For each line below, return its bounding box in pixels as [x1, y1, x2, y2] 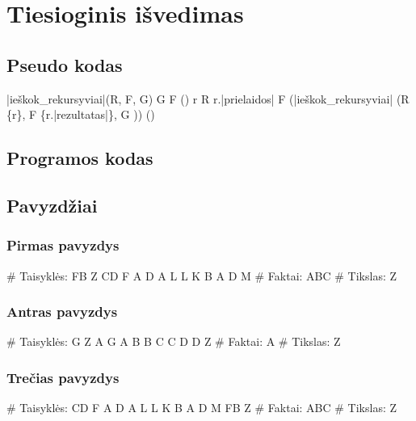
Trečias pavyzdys [6, 367, 120, 387]
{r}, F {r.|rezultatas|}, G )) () [6, 106, 155, 123]
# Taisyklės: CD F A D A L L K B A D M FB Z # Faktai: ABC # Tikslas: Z [6, 399, 397, 416]
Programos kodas [6, 145, 153, 171]
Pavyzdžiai [6, 192, 98, 217]
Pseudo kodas [6, 52, 123, 77]
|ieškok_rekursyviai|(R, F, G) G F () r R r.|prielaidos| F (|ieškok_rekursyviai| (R [6, 90, 410, 107]
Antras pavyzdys [6, 301, 118, 322]
